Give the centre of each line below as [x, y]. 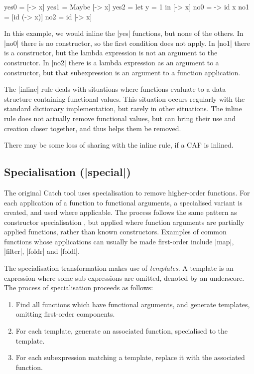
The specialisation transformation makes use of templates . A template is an [119, 268]
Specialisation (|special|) [67, 172]
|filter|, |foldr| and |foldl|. [42, 251]
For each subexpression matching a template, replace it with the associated [130, 357]
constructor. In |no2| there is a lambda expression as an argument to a [112, 62]
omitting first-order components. [65, 314]
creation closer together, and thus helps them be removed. [93, 128]
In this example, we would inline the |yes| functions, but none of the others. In [124, 33]
